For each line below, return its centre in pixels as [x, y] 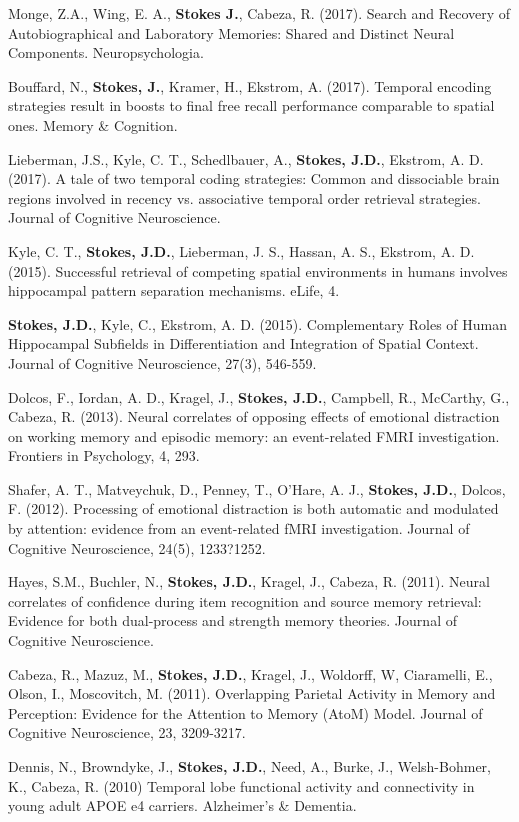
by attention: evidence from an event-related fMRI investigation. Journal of [239, 528]
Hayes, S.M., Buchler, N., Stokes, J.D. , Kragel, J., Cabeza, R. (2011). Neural [249, 581]
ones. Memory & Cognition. [93, 124]
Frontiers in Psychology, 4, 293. [104, 455]
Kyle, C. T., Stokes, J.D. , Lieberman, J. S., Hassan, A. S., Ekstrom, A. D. [241, 250]
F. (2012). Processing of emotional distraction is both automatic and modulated [253, 508]
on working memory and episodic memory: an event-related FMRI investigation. [254, 435]
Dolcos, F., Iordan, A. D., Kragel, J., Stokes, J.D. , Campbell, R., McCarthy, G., [259, 396]
